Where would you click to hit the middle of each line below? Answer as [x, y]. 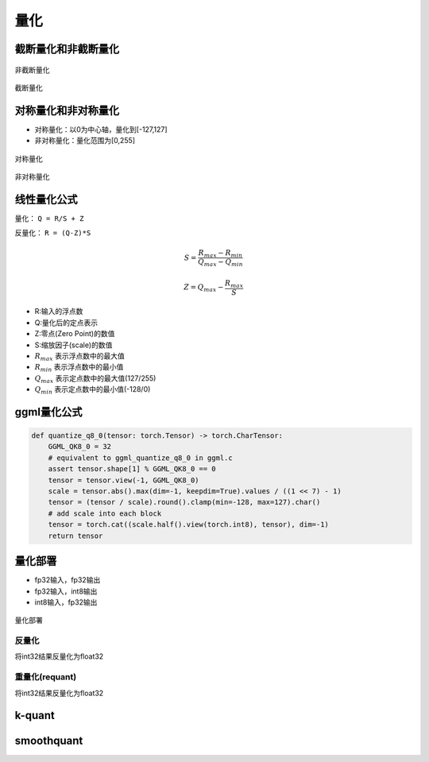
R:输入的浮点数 [59, 311]
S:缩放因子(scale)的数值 [73, 345]
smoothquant [49, 741]
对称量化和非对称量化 [67, 110]
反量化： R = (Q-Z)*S [53, 233]
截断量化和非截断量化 [67, 49]
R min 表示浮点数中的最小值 [79, 368]
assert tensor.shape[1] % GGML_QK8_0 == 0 [132, 469]
